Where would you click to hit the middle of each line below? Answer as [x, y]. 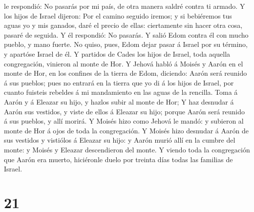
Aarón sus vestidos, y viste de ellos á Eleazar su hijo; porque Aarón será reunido [124, 111]
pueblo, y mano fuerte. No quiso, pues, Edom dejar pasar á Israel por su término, [126, 44]
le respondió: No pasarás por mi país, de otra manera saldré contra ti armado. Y [125, 6]
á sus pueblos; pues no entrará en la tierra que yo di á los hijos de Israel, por [119, 82]
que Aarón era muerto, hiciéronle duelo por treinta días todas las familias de [118, 159]
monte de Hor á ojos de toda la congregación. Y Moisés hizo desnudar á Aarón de [126, 130]
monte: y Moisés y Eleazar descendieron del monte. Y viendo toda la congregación [127, 149]
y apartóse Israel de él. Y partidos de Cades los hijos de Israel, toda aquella [117, 53]
